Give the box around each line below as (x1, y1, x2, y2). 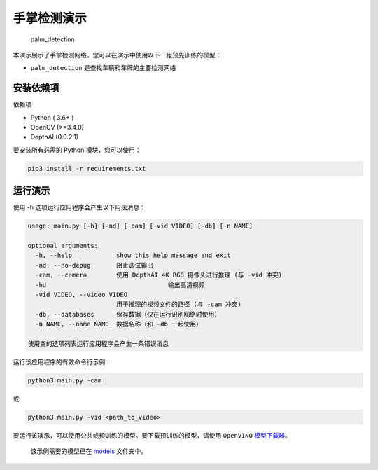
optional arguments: (27, 242, 98, 250)
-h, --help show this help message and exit (35, 251, 231, 259)
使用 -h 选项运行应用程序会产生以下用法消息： (13, 203, 146, 212)
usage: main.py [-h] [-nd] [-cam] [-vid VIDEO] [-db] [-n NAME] (27, 222, 253, 230)
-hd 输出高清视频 (35, 281, 205, 289)
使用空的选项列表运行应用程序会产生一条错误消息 (27, 340, 169, 347)
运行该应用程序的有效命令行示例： (13, 357, 111, 366)
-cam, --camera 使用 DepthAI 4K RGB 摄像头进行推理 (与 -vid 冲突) (35, 271, 283, 279)
